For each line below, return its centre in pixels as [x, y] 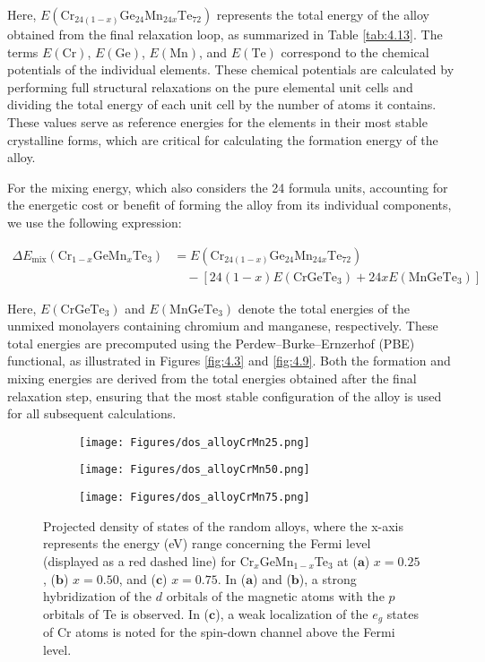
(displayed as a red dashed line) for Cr [149, 560]
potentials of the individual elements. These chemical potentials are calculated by [231, 69]
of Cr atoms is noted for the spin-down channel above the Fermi [219, 632]
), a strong [328, 578]
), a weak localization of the [292, 613]
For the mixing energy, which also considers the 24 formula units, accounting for [228, 187]
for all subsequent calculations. [92, 413]
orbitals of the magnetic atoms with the [275, 596]
